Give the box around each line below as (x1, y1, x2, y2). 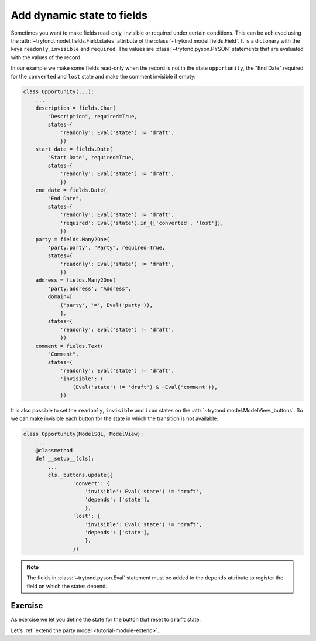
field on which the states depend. (26, 582, 108, 589)
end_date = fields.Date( (35, 187, 107, 193)
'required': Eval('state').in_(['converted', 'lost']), (60, 220, 224, 226)
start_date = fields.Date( (35, 146, 114, 152)
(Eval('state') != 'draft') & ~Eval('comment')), (72, 384, 218, 390)
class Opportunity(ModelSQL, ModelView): (23, 431, 144, 438)
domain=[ (47, 294, 73, 300)
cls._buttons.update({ (47, 472, 114, 479)
